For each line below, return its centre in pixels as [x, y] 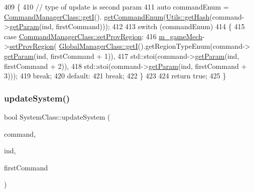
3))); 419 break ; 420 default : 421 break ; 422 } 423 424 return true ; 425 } [115, 76]
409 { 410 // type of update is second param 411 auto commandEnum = [116, 7]
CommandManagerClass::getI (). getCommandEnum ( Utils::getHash [107, 16]
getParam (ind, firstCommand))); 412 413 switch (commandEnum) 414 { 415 [127, 26]
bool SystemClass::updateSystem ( [57, 116]
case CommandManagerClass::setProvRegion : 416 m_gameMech [103, 36]
